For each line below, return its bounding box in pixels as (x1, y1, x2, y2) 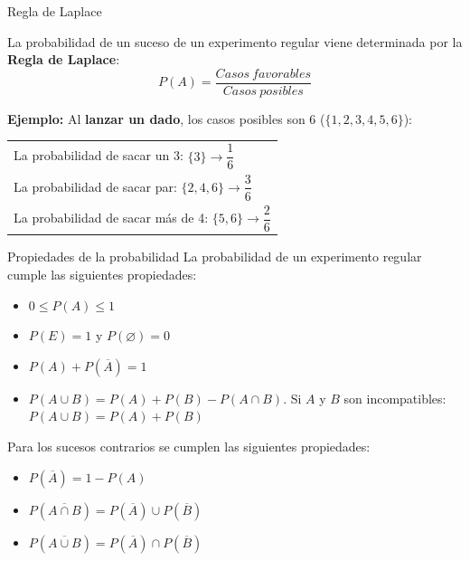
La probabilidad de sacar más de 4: (14, 208, 209, 227)
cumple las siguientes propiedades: (7, 264, 197, 283)
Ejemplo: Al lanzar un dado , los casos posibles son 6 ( (7, 109, 325, 128)
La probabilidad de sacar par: (14, 176, 177, 195)
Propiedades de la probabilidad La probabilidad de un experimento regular (7, 247, 422, 266)
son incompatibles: (343, 388, 446, 407)
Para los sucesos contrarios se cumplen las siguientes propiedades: (7, 436, 371, 455)
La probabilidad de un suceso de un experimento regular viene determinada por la (7, 32, 463, 51)
